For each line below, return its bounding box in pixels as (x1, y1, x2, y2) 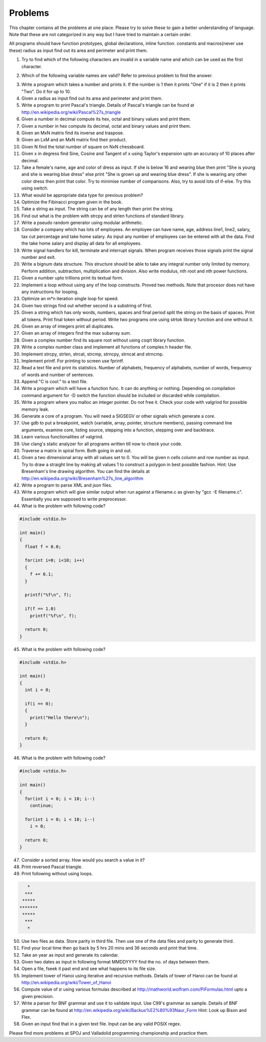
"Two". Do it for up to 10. (21, 88, 71, 94)
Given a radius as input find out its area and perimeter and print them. (21, 95, 163, 101)
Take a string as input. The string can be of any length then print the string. (21, 206, 174, 212)
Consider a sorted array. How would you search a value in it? (21, 857, 145, 863)
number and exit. (21, 254, 56, 260)
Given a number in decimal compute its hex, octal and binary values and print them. (21, 116, 191, 122)
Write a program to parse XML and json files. (21, 482, 113, 488)
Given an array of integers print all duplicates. (21, 323, 114, 329)
